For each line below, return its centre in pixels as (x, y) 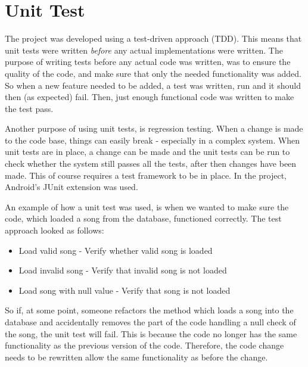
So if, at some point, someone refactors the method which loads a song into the (149, 310)
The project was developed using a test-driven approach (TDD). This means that (153, 38)
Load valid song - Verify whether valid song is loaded (116, 250)
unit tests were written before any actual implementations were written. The (144, 50)
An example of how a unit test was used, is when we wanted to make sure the (147, 206)
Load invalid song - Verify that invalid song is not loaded (123, 270)
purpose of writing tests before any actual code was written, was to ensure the (148, 62)
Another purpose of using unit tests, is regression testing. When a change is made (154, 128)
